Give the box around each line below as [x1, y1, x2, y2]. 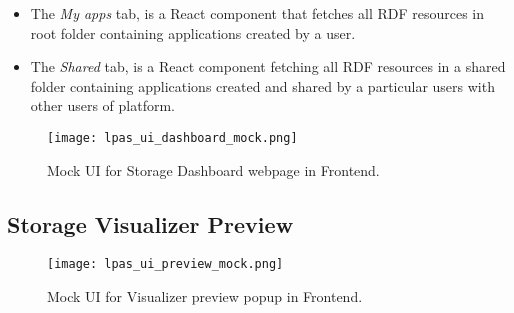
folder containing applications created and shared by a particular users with [30, 75, 495, 96]
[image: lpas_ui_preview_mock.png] [47, 257, 284, 272]
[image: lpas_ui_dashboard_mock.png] [47, 130, 298, 145]
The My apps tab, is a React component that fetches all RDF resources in [30, 3, 485, 23]
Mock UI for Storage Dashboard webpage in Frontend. [47, 159, 380, 180]
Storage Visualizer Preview [7, 208, 294, 239]
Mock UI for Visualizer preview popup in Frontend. [47, 286, 363, 307]
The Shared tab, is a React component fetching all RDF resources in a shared [30, 56, 506, 77]
